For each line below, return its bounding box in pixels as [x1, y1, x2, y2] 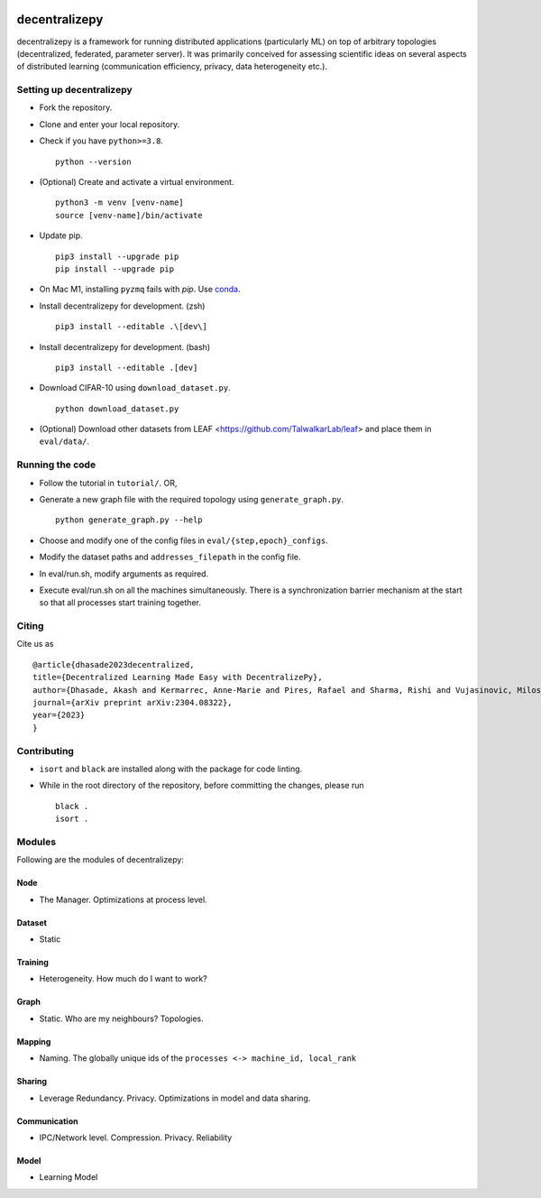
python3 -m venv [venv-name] [55, 198, 184, 207]
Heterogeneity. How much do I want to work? [39, 973, 207, 984]
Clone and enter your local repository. [39, 118, 180, 130]
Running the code [16, 458, 96, 471]
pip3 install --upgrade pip [55, 251, 179, 262]
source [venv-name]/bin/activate [55, 210, 203, 220]
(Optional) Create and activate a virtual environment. [39, 177, 234, 187]
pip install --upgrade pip [55, 263, 175, 274]
